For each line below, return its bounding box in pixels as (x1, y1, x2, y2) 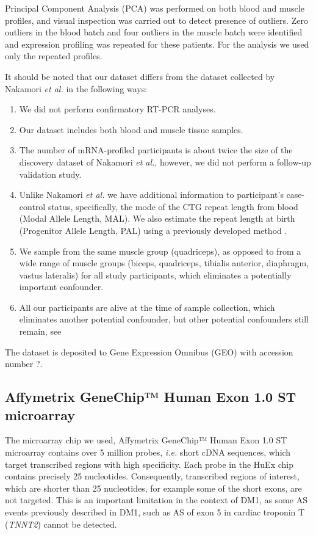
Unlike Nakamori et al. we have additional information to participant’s (19, 188, 284, 201)
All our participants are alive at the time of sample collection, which (19, 300, 275, 313)
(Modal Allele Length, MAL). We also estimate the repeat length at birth (19, 212, 295, 225)
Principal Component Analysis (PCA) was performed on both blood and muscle (5, 2, 304, 14)
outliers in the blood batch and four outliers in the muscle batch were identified (5, 26, 303, 38)
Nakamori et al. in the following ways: (5, 82, 148, 95)
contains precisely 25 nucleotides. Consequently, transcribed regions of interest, (5, 470, 300, 482)
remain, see (19, 325, 62, 338)
